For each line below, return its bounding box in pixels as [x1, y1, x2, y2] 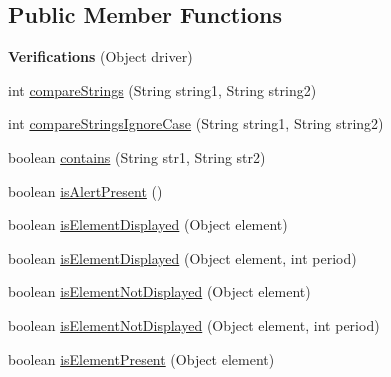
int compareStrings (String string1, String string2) [8, 79, 317, 100]
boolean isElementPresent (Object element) [8, 348, 275, 369]
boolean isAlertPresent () [8, 180, 163, 201]
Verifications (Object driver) [8, 46, 193, 67]
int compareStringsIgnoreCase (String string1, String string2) [8, 113, 384, 134]
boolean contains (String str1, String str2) [8, 146, 266, 167]
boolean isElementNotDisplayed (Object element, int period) [8, 314, 380, 335]
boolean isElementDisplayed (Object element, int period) [8, 247, 357, 268]
